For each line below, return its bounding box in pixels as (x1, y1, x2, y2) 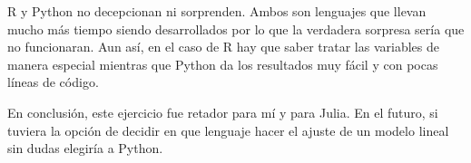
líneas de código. (7, 72, 99, 91)
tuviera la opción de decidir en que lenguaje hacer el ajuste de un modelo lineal (7, 120, 449, 139)
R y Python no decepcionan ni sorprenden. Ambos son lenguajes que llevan (7, 2, 427, 20)
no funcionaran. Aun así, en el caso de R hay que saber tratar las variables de (7, 37, 440, 56)
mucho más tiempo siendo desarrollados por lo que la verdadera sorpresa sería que (7, 19, 465, 38)
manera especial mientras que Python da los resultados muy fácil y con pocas (7, 54, 438, 73)
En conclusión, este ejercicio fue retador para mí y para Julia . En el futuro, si (7, 102, 438, 121)
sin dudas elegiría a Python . (7, 139, 163, 158)
